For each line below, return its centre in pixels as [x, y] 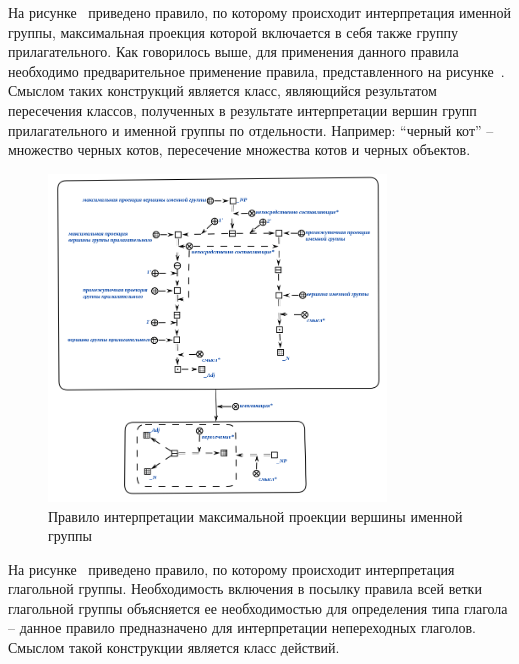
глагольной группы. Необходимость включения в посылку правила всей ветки [245, 588]
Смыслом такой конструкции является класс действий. [174, 647]
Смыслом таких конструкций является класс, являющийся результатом [222, 90]
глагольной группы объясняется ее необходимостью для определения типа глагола [258, 607]
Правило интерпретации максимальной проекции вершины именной [255, 515]
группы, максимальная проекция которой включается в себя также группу [233, 31]
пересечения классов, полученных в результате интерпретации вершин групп [242, 109]
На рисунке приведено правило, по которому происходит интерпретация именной [260, 12]
